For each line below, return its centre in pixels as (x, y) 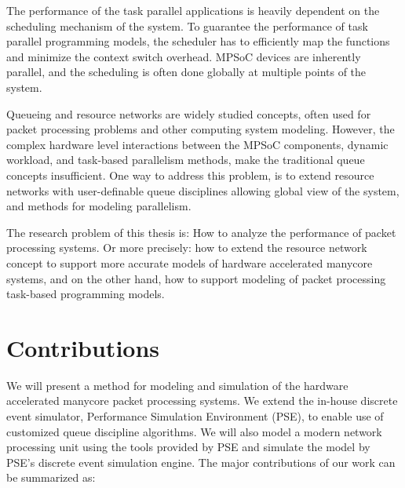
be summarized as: (51, 477)
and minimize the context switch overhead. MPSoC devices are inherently (184, 56)
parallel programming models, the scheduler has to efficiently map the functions (198, 41)
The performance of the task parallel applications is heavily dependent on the (193, 10)
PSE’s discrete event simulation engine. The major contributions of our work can (201, 462)
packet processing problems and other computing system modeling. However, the (201, 129)
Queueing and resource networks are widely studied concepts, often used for (189, 113)
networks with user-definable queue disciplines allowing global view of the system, (203, 190)
